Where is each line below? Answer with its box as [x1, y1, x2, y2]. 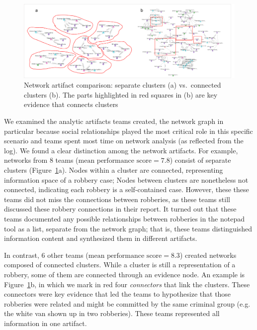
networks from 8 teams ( [4, 155, 79, 165]
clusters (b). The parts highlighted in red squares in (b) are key [24, 89, 218, 100]
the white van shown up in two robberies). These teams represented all [4, 308, 220, 319]
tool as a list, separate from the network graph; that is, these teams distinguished [4, 223, 252, 233]
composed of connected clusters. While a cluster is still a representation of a [4, 259, 236, 270]
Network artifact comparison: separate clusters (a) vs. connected [24, 80, 221, 90]
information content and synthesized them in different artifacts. [4, 233, 197, 243]
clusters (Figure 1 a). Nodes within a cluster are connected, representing [4, 164, 223, 175]
